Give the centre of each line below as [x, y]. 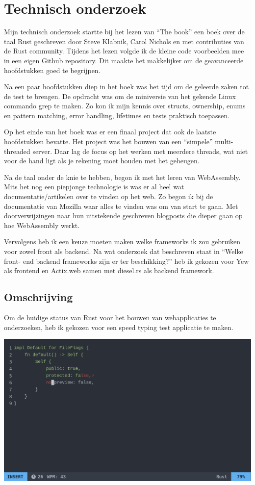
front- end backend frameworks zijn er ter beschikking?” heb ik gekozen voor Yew [127, 261]
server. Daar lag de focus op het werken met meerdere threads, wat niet [140, 151]
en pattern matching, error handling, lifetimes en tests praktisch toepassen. [117, 115]
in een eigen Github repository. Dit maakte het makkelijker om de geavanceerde [124, 60]
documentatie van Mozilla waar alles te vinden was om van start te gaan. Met [121, 206]
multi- [224, 141]
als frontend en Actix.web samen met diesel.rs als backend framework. [109, 270]
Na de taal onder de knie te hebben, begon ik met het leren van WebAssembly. [122, 177]
